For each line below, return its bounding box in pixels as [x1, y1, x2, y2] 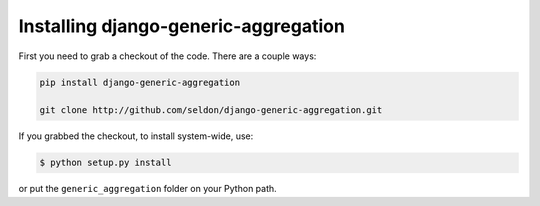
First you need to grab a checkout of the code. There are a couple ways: [18, 50, 317, 62]
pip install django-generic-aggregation [39, 76, 240, 88]
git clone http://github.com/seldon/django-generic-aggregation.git [39, 105, 383, 116]
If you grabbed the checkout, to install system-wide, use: [18, 130, 254, 142]
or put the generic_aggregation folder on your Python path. [18, 183, 277, 195]
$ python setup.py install [39, 157, 172, 169]
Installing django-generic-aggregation [18, 15, 345, 37]
